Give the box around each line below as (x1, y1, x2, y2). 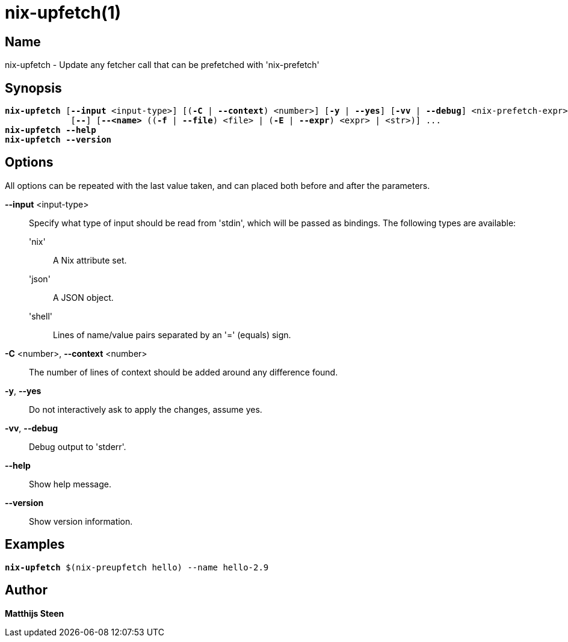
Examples (5, 537, 65, 552)
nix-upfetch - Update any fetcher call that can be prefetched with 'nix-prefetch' (5, 60, 319, 70)
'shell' (29, 310, 53, 321)
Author (5, 582, 48, 598)
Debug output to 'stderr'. (29, 441, 126, 452)
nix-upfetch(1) (5, 2, 122, 23)
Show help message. (29, 478, 111, 489)
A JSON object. (53, 292, 114, 303)
